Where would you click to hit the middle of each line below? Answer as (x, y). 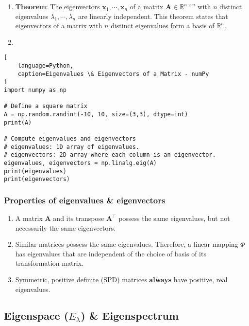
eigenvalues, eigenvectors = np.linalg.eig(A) (80, 163)
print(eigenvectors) (37, 179)
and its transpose (79, 218)
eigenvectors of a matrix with (59, 26)
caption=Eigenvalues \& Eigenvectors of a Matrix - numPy (113, 74)
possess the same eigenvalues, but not (174, 218)
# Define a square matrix (46, 106)
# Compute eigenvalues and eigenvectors (70, 138)
